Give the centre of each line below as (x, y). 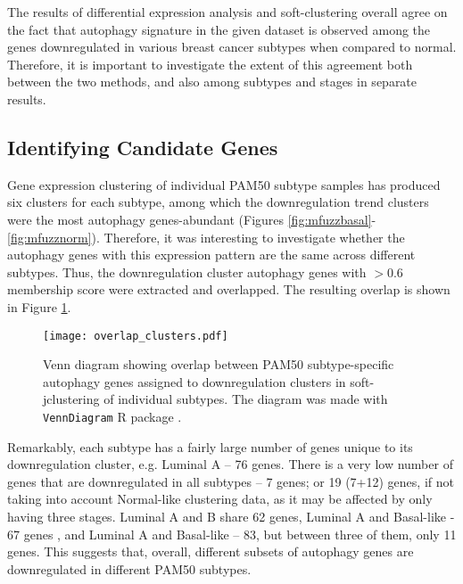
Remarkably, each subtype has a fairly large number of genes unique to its (210, 446)
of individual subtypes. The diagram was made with (246, 399)
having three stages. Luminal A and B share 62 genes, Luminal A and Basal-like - (231, 516)
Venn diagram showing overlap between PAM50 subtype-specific (219, 364)
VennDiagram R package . (112, 416)
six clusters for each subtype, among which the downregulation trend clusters (218, 202)
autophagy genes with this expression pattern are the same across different (211, 255)
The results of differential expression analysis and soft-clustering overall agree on (227, 12)
